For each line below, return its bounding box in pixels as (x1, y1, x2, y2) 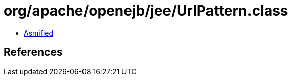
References (4, 46, 63, 59)
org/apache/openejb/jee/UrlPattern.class (4, 2, 288, 19)
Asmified (24, 28, 54, 37)
